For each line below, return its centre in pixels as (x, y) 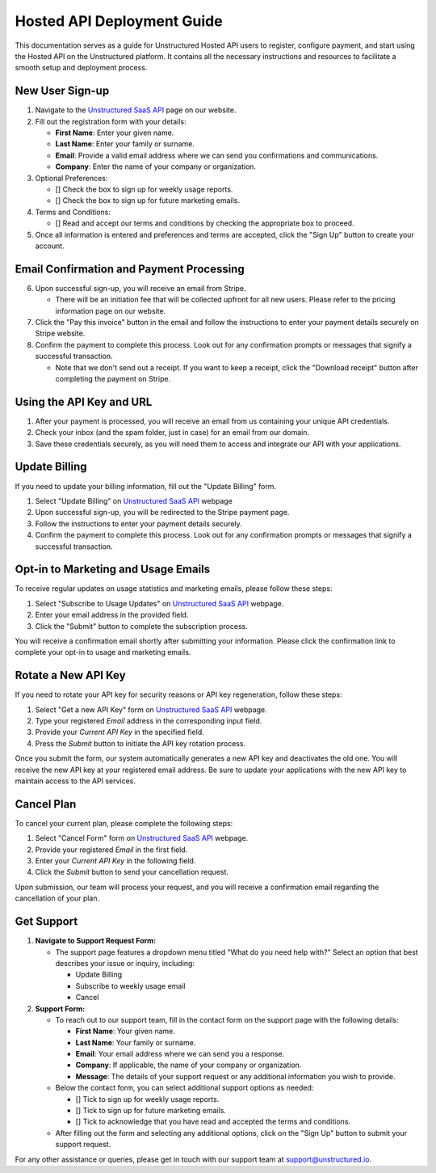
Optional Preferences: (71, 178)
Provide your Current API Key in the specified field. (120, 732)
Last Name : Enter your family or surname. (125, 144)
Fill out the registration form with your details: (111, 121)
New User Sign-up (62, 91)
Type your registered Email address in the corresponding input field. (149, 721)
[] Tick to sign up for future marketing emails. (151, 1111)
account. (50, 246)
